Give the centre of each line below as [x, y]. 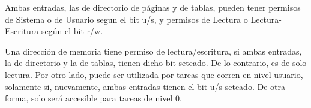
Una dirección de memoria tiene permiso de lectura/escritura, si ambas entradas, [153, 51]
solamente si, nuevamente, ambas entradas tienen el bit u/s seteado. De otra [145, 86]
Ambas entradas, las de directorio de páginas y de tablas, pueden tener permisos [153, 7]
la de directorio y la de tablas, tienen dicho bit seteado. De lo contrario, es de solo [156, 63]
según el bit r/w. [72, 31]
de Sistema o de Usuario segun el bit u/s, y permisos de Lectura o [126, 19]
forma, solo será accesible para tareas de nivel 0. [93, 98]
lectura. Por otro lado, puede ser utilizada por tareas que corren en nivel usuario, [154, 74]
